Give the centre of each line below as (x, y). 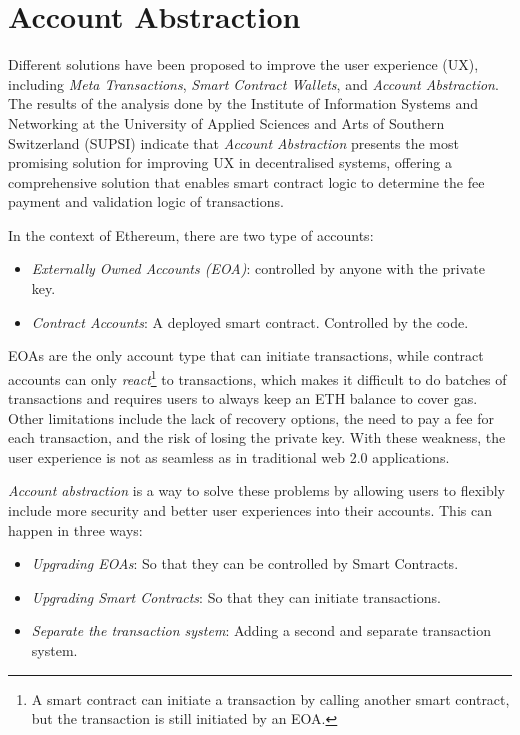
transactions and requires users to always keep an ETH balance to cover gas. (243, 398)
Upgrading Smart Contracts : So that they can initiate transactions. (236, 596)
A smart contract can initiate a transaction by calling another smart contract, (270, 698)
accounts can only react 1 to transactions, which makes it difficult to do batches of (257, 377)
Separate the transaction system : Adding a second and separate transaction (261, 630)
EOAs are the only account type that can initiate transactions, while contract (246, 355)
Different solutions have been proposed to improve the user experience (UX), (243, 64)
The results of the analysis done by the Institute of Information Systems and (243, 103)
